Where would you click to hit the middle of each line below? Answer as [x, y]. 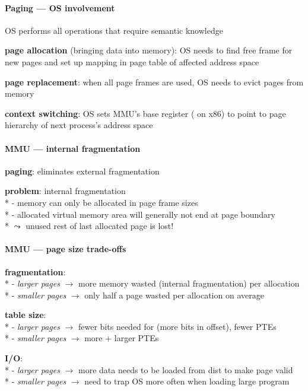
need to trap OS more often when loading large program [187, 381]
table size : [26, 315]
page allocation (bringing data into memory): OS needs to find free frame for [149, 50]
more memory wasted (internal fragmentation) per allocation [189, 283]
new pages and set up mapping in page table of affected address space [132, 61]
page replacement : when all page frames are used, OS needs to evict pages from [154, 82]
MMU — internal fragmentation [73, 148]
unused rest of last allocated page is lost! [100, 226]
